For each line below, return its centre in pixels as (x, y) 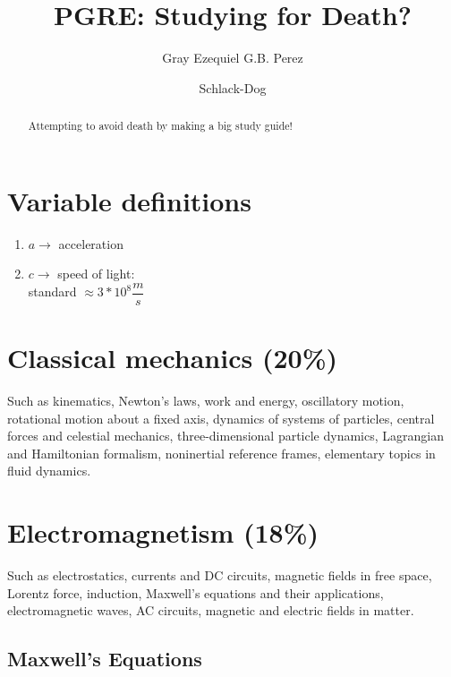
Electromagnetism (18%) (163, 532)
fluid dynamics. (49, 471)
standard (52, 291)
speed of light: (96, 274)
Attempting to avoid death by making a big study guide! (160, 126)
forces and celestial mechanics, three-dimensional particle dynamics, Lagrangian (225, 436)
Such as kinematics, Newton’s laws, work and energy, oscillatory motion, (206, 401)
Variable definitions (129, 200)
